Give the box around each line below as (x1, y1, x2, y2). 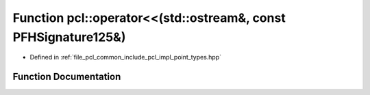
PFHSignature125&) (12, 29, 126, 44)
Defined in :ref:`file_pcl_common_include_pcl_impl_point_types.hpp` (29, 53, 222, 62)
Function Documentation (12, 71, 121, 83)
